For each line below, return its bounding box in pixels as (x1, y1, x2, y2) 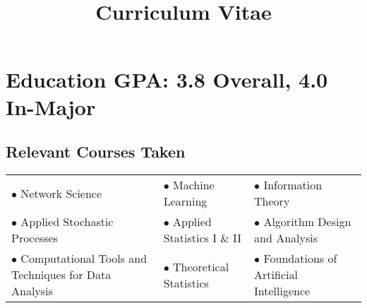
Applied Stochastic (20, 213, 114, 230)
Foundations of (263, 250, 337, 267)
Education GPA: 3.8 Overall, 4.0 (6, 64, 328, 93)
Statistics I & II (163, 230, 242, 247)
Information (263, 177, 323, 194)
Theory (254, 193, 290, 210)
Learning (163, 193, 207, 210)
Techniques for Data (11, 266, 112, 283)
